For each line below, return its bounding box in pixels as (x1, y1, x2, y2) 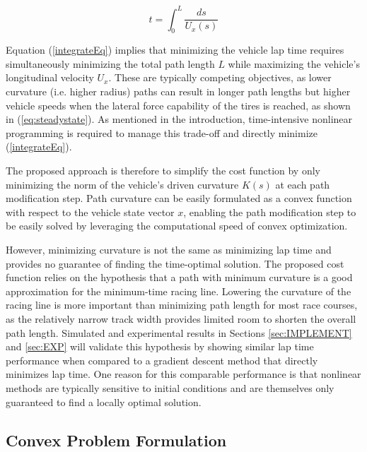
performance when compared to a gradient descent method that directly (6, 352, 318, 367)
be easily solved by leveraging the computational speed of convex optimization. (6, 218, 348, 233)
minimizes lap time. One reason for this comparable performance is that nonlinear (6, 367, 361, 381)
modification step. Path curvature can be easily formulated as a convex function (6, 191, 352, 206)
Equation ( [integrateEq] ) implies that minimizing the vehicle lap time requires (6, 42, 344, 57)
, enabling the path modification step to (183, 204, 356, 219)
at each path (275, 177, 330, 191)
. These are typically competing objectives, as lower (108, 70, 332, 85)
